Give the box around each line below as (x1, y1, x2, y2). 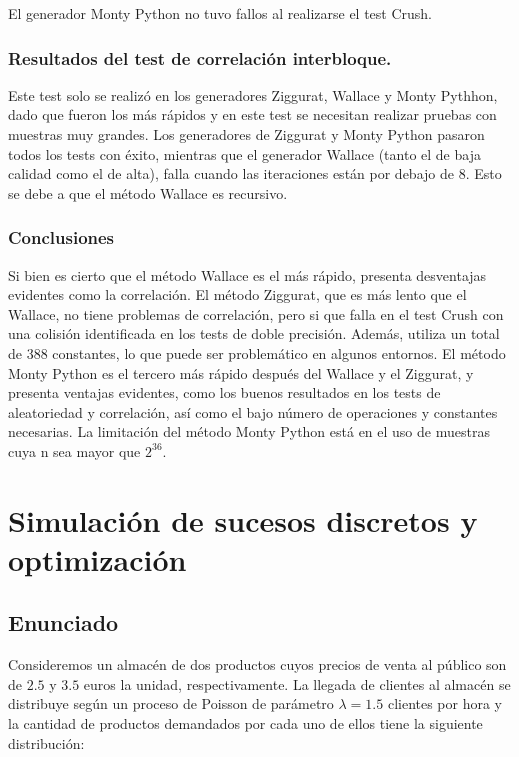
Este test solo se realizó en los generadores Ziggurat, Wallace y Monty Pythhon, (8, 84, 498, 105)
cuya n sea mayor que (8, 440, 141, 461)
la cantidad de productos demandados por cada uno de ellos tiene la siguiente (8, 713, 483, 734)
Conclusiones (8, 225, 115, 250)
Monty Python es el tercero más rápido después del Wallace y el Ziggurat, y (8, 362, 474, 383)
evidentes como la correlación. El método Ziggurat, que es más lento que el (8, 284, 467, 305)
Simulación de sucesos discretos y (8, 499, 478, 540)
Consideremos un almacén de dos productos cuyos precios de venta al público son (8, 654, 507, 675)
